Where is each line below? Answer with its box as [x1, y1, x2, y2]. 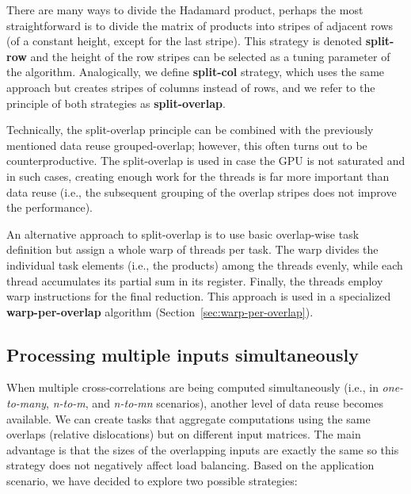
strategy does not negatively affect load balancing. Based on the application [6, 457, 375, 473]
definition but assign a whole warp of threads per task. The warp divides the [6, 241, 379, 258]
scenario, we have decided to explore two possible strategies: [6, 473, 298, 489]
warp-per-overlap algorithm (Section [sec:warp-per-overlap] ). [6, 303, 314, 320]
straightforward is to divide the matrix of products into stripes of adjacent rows [6, 17, 394, 33]
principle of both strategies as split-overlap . [6, 94, 226, 111]
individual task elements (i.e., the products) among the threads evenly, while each [6, 256, 403, 273]
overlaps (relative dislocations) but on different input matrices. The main [6, 426, 361, 442]
